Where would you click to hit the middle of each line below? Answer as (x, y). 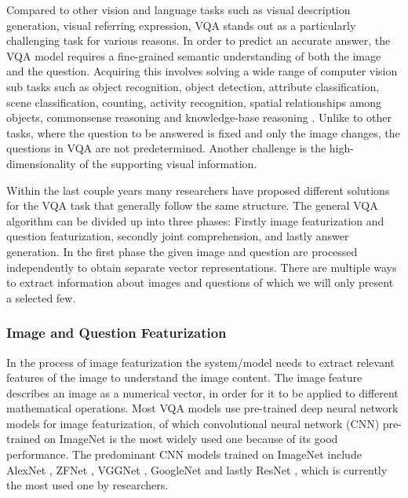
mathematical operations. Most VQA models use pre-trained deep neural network (202, 408)
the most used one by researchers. (87, 485)
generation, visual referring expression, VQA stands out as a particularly (181, 25)
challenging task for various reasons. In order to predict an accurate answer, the (199, 40)
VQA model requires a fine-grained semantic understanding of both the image (194, 55)
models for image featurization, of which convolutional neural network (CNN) (193, 423)
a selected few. (41, 297)
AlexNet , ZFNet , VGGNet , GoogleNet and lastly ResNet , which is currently (197, 469)
